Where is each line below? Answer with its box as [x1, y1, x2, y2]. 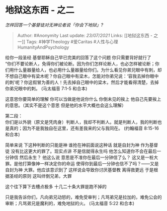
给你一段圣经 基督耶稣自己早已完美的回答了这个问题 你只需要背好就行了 [5, 54, 152, 60]
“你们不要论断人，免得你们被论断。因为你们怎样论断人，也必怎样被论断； [5, 61, 156, 67]
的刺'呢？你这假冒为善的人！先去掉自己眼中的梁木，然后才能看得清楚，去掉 [5, 79, 159, 85]
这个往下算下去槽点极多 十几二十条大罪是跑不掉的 [5, 183, 107, 189]
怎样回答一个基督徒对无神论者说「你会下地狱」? [5, 22, 103, 28]
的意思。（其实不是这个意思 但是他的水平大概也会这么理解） [5, 102, 126, 108]
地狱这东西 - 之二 [5, 4, 75, 16]
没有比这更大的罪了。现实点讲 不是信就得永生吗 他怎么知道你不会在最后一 [10, 148, 162, 154]
